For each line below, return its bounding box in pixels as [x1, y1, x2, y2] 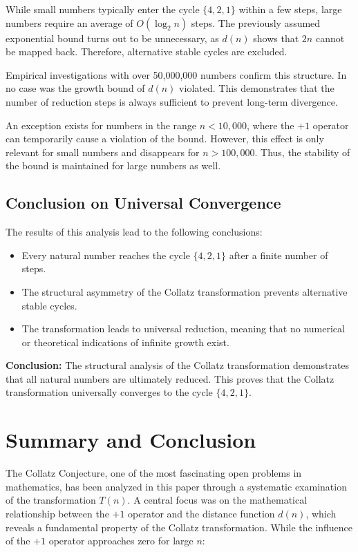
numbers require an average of [6, 15, 133, 30]
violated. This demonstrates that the [179, 81, 335, 95]
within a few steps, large [238, 2, 342, 16]
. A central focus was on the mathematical [127, 493, 308, 507]
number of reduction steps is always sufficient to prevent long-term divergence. [6, 94, 338, 108]
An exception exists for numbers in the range [6, 117, 197, 132]
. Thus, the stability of [254, 144, 350, 159]
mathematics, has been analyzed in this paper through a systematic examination [6, 479, 347, 493]
